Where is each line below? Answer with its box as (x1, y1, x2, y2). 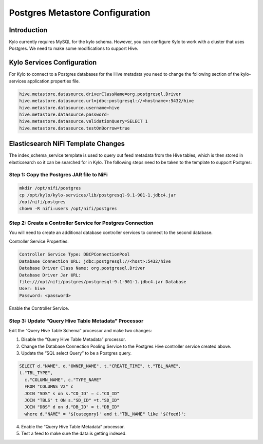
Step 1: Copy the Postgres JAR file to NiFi (9, 171, 108, 178)
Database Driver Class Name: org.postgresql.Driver (19, 265, 146, 271)
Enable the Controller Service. (9, 305, 69, 311)
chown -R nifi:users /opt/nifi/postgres (19, 206, 117, 211)
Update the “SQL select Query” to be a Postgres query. (21, 350, 132, 356)
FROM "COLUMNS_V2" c (24, 384, 74, 389)
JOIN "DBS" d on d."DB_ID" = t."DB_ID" (24, 404, 120, 410)
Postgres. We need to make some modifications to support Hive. (9, 45, 138, 51)
